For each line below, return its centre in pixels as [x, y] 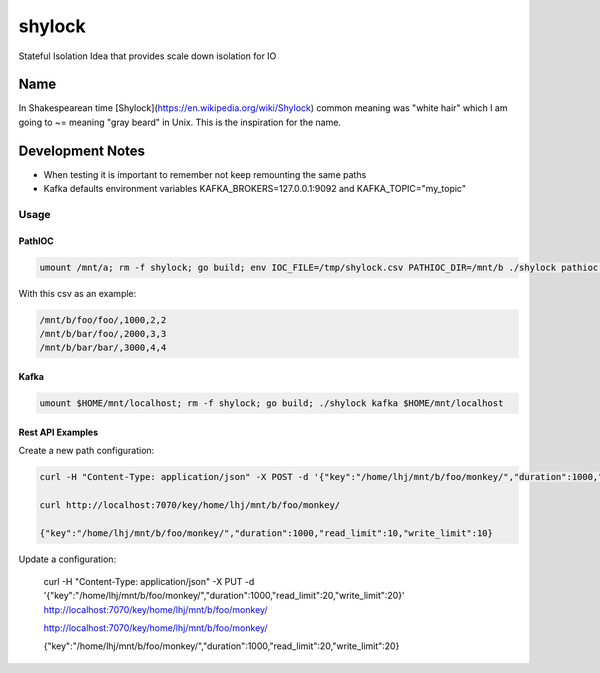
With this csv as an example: [77, 293]
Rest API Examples [58, 432]
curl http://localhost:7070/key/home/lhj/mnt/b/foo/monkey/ [190, 504]
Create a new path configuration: [86, 450]
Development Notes [81, 150]
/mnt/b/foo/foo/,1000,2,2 [103, 319]
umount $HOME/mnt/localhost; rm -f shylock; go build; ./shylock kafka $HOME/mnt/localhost [271, 403]
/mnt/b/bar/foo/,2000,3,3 [103, 334]
